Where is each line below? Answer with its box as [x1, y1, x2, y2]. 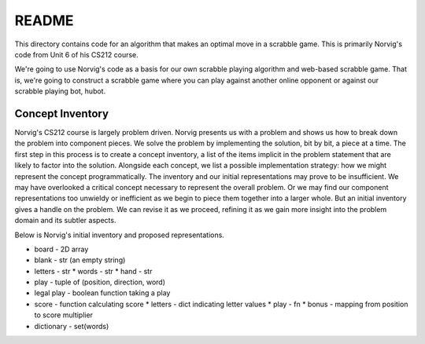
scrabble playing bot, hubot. [14, 86, 106, 96]
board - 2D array [34, 244, 89, 254]
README [14, 12, 74, 29]
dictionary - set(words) [34, 321, 109, 331]
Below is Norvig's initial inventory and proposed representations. [14, 230, 224, 240]
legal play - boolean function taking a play [34, 288, 171, 298]
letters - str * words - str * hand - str [34, 266, 153, 276]
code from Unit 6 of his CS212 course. [14, 49, 139, 59]
